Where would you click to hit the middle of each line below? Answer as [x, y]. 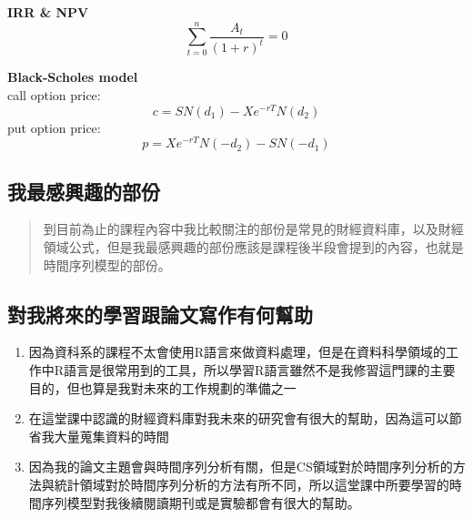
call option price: [54, 94]
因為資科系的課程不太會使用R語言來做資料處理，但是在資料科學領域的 [237, 352]
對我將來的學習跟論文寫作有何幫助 [160, 314]
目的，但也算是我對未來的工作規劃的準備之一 [162, 387]
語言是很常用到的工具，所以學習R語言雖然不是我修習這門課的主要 [260, 370]
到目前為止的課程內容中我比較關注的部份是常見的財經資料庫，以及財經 [253, 229]
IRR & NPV [48, 12]
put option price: [54, 127]
